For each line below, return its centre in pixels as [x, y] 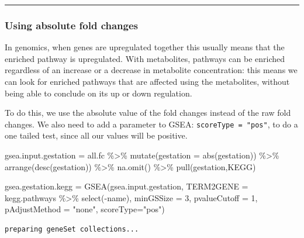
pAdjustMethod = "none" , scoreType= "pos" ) [85, 209]
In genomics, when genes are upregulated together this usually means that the [145, 47]
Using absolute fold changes [71, 25]
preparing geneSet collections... [72, 229]
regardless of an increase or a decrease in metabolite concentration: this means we [151, 70]
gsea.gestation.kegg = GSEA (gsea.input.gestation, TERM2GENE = [127, 186]
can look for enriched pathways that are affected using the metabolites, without [147, 81]
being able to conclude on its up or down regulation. [99, 93]
